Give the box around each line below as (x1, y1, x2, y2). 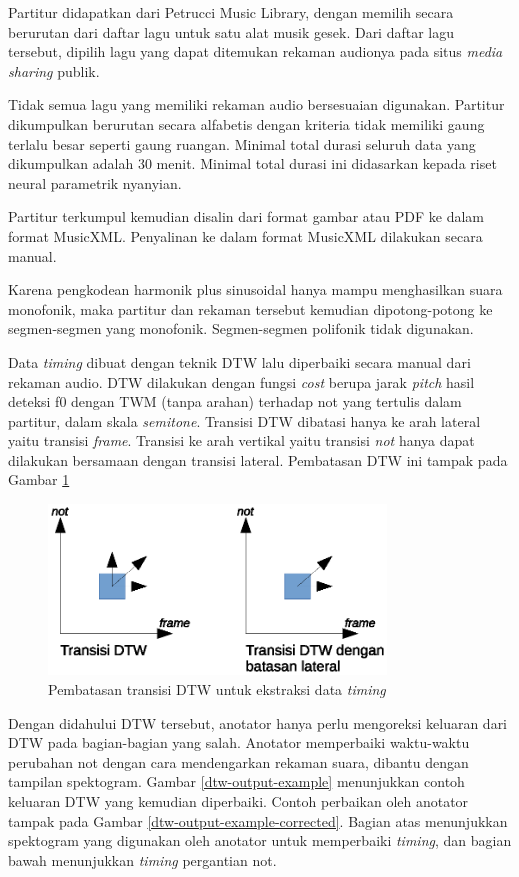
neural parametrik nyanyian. (8, 172, 182, 193)
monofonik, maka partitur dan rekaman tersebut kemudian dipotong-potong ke (8, 298, 493, 319)
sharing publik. (8, 60, 100, 81)
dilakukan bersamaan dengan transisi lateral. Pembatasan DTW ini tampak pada (8, 449, 508, 470)
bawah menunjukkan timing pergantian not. (8, 849, 277, 870)
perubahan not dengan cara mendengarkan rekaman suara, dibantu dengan (8, 751, 469, 772)
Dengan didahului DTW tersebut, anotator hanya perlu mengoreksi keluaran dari (8, 712, 508, 733)
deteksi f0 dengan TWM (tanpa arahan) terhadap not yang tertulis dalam (8, 391, 462, 412)
